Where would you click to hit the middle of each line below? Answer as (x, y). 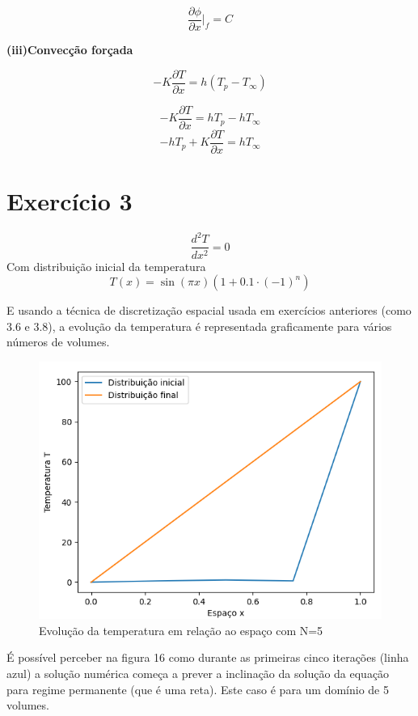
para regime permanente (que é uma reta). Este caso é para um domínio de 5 (198, 689)
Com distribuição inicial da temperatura (106, 266)
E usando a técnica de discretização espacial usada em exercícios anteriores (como (209, 310)
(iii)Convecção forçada (70, 50)
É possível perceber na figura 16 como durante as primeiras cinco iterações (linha (208, 657)
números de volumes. (58, 342)
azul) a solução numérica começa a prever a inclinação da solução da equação (198, 674)
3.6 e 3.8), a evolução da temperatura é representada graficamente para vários (199, 326)
